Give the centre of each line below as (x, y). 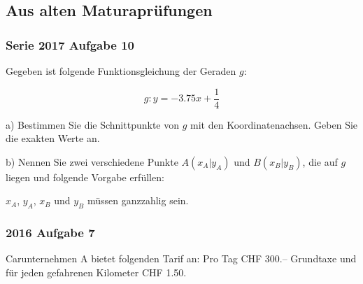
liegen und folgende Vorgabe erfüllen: (85, 177)
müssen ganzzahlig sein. (138, 200)
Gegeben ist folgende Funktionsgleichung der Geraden (121, 71)
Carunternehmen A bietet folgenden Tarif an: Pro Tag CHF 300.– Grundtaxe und (181, 258)
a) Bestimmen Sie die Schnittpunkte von (92, 124)
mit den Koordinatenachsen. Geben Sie (274, 124)
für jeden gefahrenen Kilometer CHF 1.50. (96, 272)
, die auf (320, 161)
